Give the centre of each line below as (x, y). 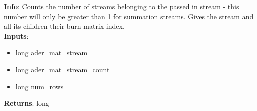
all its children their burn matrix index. (64, 26)
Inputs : (16, 36)
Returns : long (27, 103)
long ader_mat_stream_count (63, 69)
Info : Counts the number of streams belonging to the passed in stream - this (122, 6)
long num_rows (40, 86)
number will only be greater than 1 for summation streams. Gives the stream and (129, 16)
